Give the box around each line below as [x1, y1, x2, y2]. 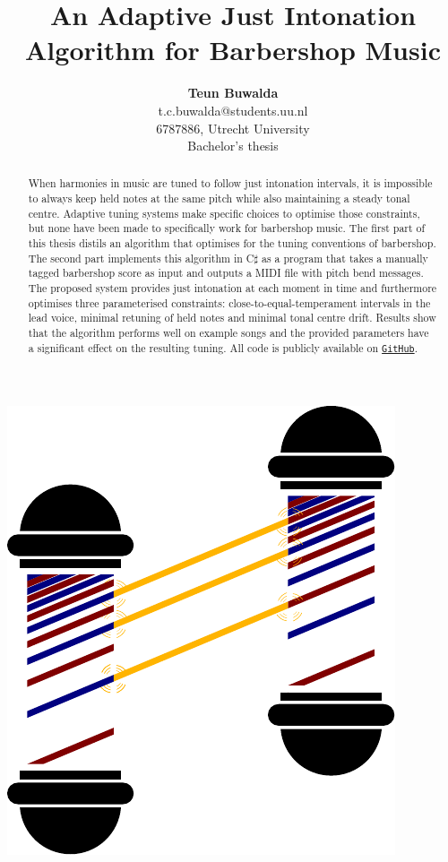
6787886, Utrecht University [156, 118, 310, 137]
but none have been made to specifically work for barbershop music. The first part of [28, 220, 426, 236]
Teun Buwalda [187, 83, 279, 102]
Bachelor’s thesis [187, 136, 279, 155]
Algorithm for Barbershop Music [25, 31, 441, 68]
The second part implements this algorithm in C [28, 250, 254, 265]
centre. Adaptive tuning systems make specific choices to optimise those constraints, [28, 205, 420, 220]
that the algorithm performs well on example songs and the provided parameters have [28, 325, 429, 340]
